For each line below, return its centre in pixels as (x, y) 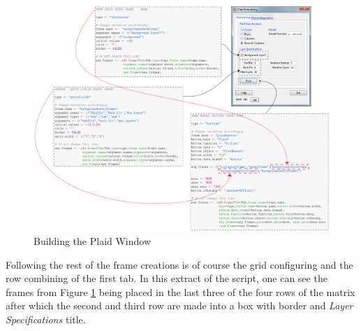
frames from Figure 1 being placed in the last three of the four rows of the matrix (180, 291)
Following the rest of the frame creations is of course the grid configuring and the (179, 264)
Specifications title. (46, 319)
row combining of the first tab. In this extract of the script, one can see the (167, 278)
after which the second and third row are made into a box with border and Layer (179, 305)
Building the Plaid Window (93, 241)
